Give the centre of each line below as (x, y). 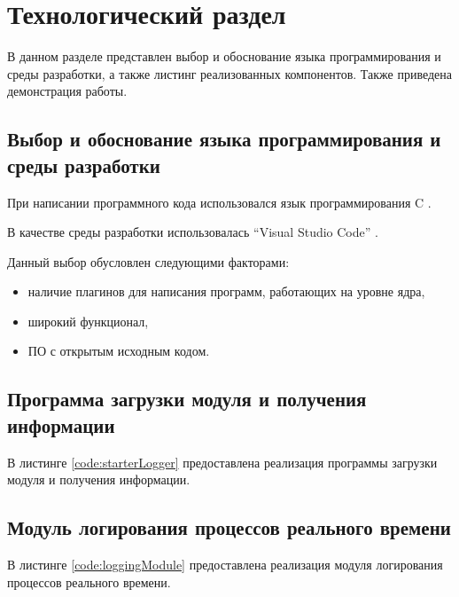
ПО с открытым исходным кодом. (119, 351)
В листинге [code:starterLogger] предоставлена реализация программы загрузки (222, 462)
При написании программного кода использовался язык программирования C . (219, 202)
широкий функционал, (88, 321)
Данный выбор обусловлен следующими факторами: (148, 261)
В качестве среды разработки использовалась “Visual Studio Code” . (193, 232)
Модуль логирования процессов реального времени (229, 527)
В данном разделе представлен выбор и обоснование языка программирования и (224, 56)
